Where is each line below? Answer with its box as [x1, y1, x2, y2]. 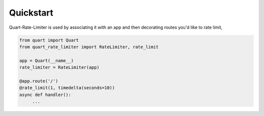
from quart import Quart [19, 37, 79, 43]
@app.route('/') [19, 78, 59, 84]
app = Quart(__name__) [19, 58, 74, 63]
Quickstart [9, 7, 54, 18]
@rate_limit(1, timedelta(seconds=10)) [19, 85, 115, 91]
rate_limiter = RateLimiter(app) [19, 65, 100, 70]
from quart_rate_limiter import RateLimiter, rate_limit [19, 44, 159, 50]
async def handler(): [19, 92, 71, 97]
